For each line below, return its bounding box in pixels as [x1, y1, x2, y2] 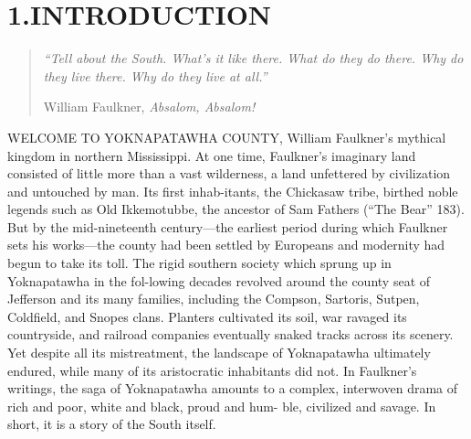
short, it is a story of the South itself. [7, 414, 216, 434]
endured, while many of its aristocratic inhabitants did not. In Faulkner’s [7, 360, 417, 380]
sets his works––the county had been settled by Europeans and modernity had [7, 235, 445, 254]
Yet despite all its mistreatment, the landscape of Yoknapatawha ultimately [7, 343, 431, 362]
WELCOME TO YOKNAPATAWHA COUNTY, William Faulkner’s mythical [7, 127, 446, 146]
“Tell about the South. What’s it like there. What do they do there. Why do [43, 48, 464, 68]
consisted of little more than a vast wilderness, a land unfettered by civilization [7, 164, 451, 183]
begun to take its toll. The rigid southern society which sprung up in [7, 253, 392, 273]
